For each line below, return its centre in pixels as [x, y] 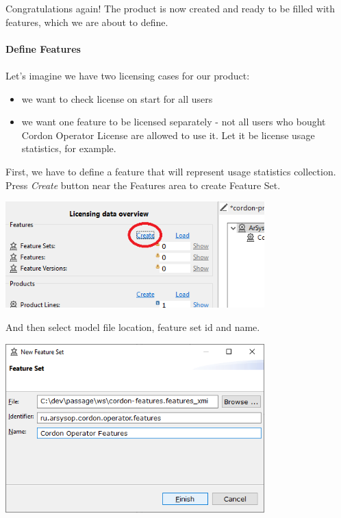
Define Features [43, 48]
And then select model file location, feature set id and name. [133, 326]
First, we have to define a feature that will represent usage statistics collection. [171, 171]
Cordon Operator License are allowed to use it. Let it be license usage [168, 135]
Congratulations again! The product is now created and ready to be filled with [170, 8]
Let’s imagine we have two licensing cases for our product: [128, 75]
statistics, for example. [69, 148]
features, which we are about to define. [87, 22]
